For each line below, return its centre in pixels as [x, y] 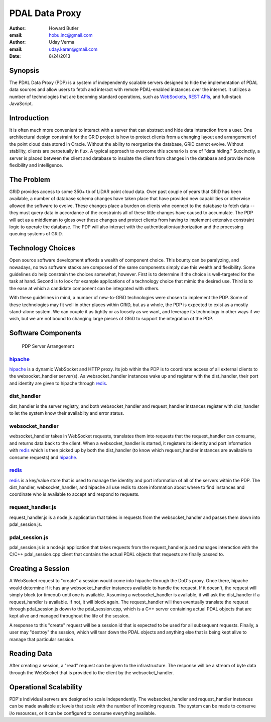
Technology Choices [42, 248]
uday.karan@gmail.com [73, 49]
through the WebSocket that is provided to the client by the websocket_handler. [92, 672]
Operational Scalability [46, 687]
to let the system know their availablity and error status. [67, 413]
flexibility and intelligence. [36, 165]
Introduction [29, 118]
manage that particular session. [42, 639]
